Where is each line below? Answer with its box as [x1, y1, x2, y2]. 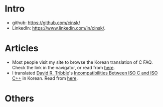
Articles [5, 43, 39, 54]
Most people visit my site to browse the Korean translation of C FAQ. [12, 59, 153, 65]
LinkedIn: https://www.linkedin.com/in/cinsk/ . [12, 25, 106, 31]
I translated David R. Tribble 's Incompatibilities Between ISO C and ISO [12, 70, 158, 76]
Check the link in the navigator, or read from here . [12, 64, 115, 70]
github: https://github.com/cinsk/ [12, 20, 81, 26]
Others [5, 93, 35, 104]
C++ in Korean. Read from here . [12, 75, 78, 81]
